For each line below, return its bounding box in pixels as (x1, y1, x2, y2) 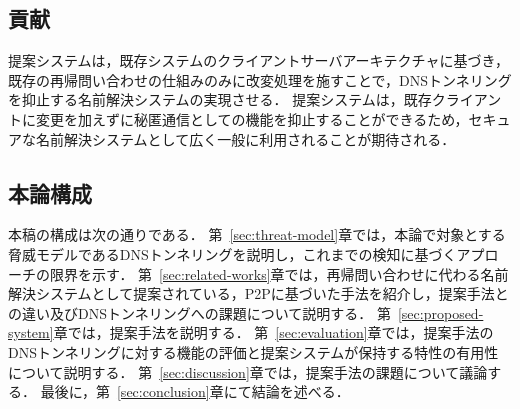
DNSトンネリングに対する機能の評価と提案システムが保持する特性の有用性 (8, 341, 499, 362)
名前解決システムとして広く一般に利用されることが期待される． (35, 128, 456, 149)
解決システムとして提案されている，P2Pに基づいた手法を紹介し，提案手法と (8, 283, 509, 304)
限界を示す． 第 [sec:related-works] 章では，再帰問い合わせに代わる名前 (49, 263, 509, 284)
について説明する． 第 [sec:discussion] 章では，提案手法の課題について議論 (8, 361, 488, 382)
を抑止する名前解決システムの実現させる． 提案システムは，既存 (8, 89, 432, 110)
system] (8, 322, 54, 343)
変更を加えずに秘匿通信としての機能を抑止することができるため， (35, 108, 469, 129)
